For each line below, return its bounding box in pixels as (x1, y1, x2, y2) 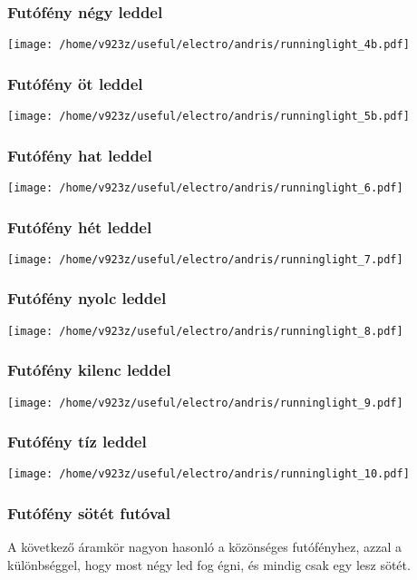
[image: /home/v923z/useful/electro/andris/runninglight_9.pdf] (7, 396, 403, 409)
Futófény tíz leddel (7, 430, 147, 453)
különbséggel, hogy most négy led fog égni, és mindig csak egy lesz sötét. (7, 555, 411, 574)
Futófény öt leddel (7, 72, 143, 94)
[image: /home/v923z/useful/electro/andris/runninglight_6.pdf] (7, 181, 403, 194)
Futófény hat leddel (7, 143, 152, 166)
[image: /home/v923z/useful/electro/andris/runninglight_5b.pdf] (7, 110, 410, 123)
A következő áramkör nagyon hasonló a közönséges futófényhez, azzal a (7, 537, 402, 556)
